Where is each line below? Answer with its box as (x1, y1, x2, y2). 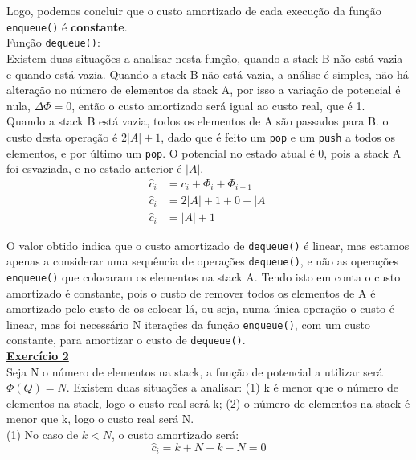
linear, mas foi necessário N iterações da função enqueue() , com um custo (6, 315, 371, 332)
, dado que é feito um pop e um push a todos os (161, 128, 396, 145)
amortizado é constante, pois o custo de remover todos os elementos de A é (6, 284, 376, 301)
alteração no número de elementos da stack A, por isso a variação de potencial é (6, 81, 401, 98)
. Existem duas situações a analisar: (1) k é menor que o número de (66, 379, 399, 396)
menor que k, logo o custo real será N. (6, 410, 194, 427)
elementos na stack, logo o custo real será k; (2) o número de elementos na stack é (6, 394, 410, 411)
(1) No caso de (6, 425, 79, 442)
